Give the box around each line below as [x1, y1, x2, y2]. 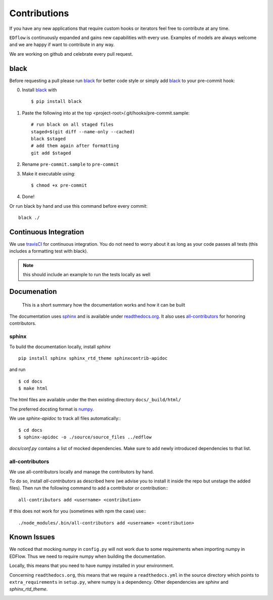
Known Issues [9, 533, 55, 542]
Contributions [9, 8, 69, 19]
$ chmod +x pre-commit [31, 182, 87, 188]
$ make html [18, 386, 48, 391]
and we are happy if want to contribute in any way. [9, 42, 115, 48]
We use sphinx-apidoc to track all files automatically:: [9, 416, 121, 422]
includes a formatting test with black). [9, 248, 88, 254]
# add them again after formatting [31, 143, 119, 149]
